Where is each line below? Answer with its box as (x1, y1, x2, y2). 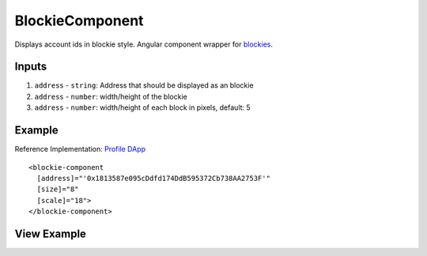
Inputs (14, 60, 47, 73)
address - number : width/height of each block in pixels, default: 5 (34, 103, 251, 112)
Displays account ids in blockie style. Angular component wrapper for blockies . (14, 40, 273, 49)
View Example (14, 227, 87, 240)
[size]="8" (36, 185, 79, 194)
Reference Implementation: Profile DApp (14, 145, 146, 154)
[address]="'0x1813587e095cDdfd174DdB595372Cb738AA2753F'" (36, 174, 270, 183)
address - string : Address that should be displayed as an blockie (34, 81, 254, 90)
